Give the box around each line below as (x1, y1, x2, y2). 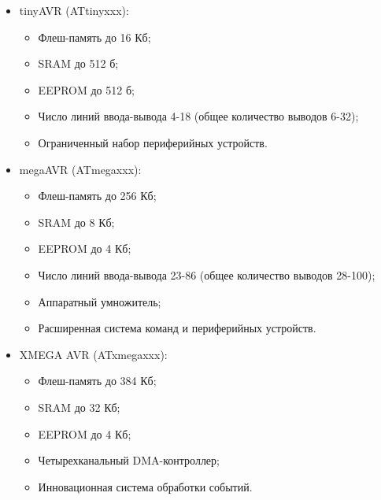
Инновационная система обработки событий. (38, 478, 253, 494)
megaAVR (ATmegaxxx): (19, 161, 142, 177)
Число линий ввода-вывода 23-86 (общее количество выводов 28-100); (38, 266, 375, 283)
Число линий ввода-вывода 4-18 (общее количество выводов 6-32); (38, 108, 359, 124)
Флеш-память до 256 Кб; (38, 187, 157, 204)
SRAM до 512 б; (38, 55, 119, 72)
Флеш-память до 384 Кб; (38, 372, 157, 389)
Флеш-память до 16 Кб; (38, 28, 151, 45)
